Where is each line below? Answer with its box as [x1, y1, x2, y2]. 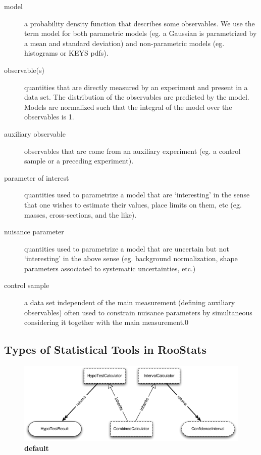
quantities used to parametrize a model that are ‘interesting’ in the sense [24, 189, 250, 200]
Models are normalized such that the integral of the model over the [24, 101, 232, 112]
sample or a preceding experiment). [24, 155, 134, 166]
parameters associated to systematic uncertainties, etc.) [24, 263, 196, 273]
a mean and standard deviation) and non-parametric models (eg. [24, 37, 225, 48]
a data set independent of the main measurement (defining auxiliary [24, 297, 235, 308]
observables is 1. [24, 111, 74, 122]
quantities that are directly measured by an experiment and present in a [24, 81, 248, 92]
